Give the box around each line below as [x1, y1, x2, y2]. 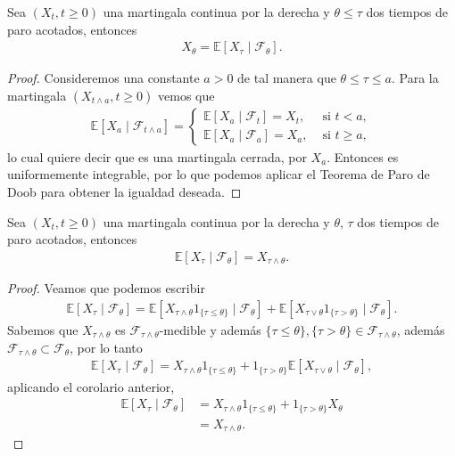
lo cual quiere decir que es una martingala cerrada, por [7, 147, 307, 166]
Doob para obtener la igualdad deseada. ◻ [7, 183, 242, 201]
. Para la [392, 69, 439, 87]
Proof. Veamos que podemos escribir [7, 279, 205, 297]
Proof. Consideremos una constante [7, 69, 200, 87]
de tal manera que [237, 69, 336, 87]
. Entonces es [327, 147, 399, 166]
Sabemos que [7, 320, 79, 338]
